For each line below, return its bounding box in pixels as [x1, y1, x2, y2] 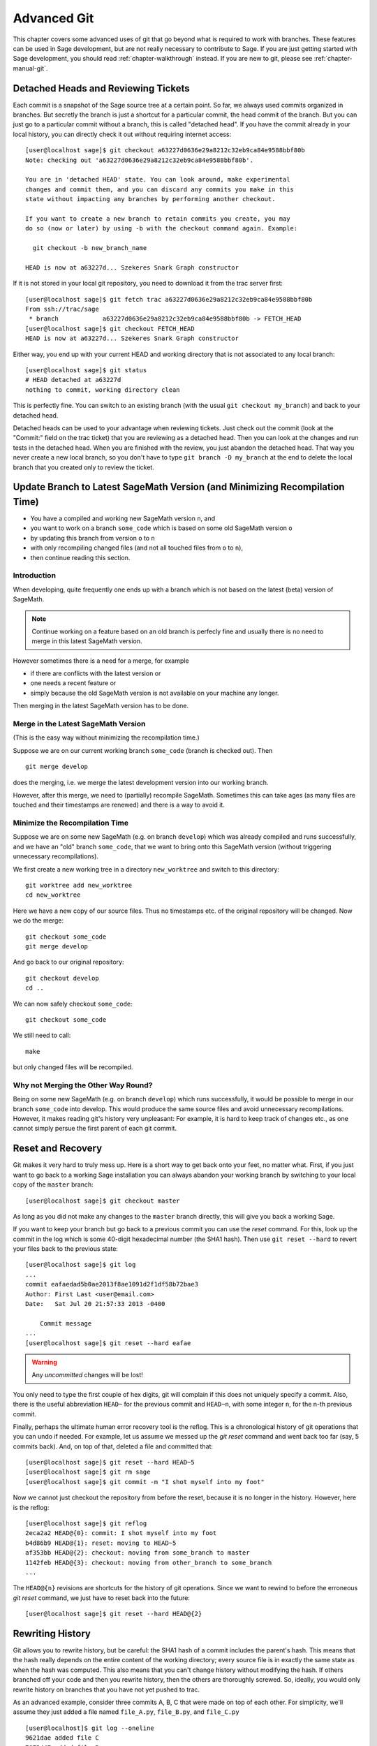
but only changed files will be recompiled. [13, 1063, 133, 1071]
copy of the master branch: [13, 1180, 94, 1189]
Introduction [13, 571, 56, 580]
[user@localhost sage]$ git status [25, 367, 147, 374]
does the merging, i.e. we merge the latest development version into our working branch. [13, 778, 269, 786]
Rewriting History [13, 1627, 91, 1639]
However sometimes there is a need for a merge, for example [13, 656, 189, 665]
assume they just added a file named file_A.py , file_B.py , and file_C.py [13, 1708, 240, 1716]
